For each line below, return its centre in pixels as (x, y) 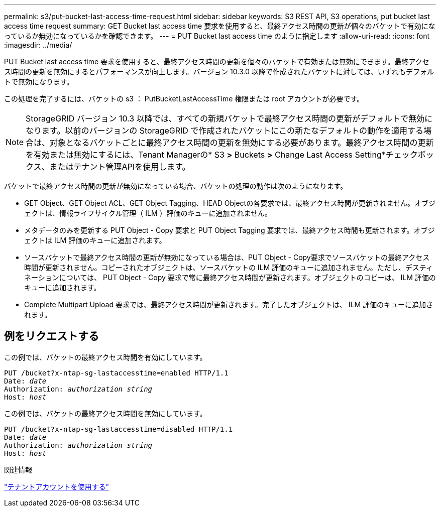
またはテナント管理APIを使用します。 (120, 167)
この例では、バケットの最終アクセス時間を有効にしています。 (105, 357)
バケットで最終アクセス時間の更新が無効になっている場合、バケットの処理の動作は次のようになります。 (176, 186)
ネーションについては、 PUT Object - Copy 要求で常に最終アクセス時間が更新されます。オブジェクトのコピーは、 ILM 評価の (230, 277)
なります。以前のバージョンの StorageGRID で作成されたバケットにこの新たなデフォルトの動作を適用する (225, 131)
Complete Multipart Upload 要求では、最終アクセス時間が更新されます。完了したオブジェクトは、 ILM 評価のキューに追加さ (229, 304)
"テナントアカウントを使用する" (57, 486)
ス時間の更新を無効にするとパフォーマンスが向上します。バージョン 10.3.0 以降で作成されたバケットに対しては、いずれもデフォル (219, 72)
